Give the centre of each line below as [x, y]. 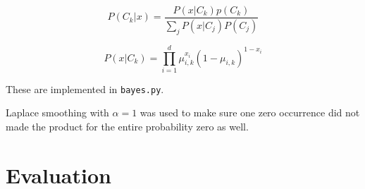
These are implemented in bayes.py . [85, 89]
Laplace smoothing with [57, 112]
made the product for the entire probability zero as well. [127, 127]
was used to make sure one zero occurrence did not [250, 112]
